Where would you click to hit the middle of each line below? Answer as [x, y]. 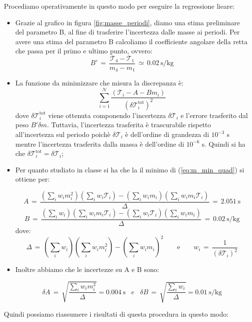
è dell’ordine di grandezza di [167, 134]
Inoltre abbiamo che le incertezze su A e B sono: [87, 269]
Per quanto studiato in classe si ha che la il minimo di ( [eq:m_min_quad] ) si [130, 169]
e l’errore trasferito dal [214, 115]
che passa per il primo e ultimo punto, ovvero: [84, 51]
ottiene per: [33, 179]
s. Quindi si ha [224, 144]
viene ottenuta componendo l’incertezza [107, 115]
